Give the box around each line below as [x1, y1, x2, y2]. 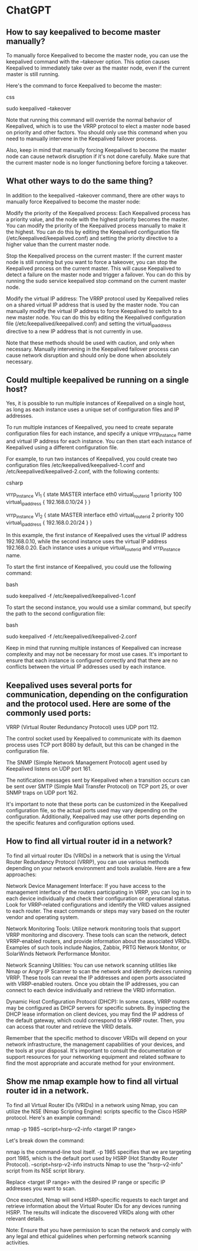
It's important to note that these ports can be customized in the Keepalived [6, 801, 188, 808]
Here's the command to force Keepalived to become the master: [6, 82, 162, 89]
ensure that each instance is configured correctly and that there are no [6, 657, 178, 664]
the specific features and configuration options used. [6, 819, 136, 827]
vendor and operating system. [6, 913, 80, 920]
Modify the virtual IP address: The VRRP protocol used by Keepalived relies [6, 295, 189, 302]
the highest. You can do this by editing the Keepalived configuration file [6, 228, 180, 235]
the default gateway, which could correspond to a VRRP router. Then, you [6, 1016, 184, 1023]
